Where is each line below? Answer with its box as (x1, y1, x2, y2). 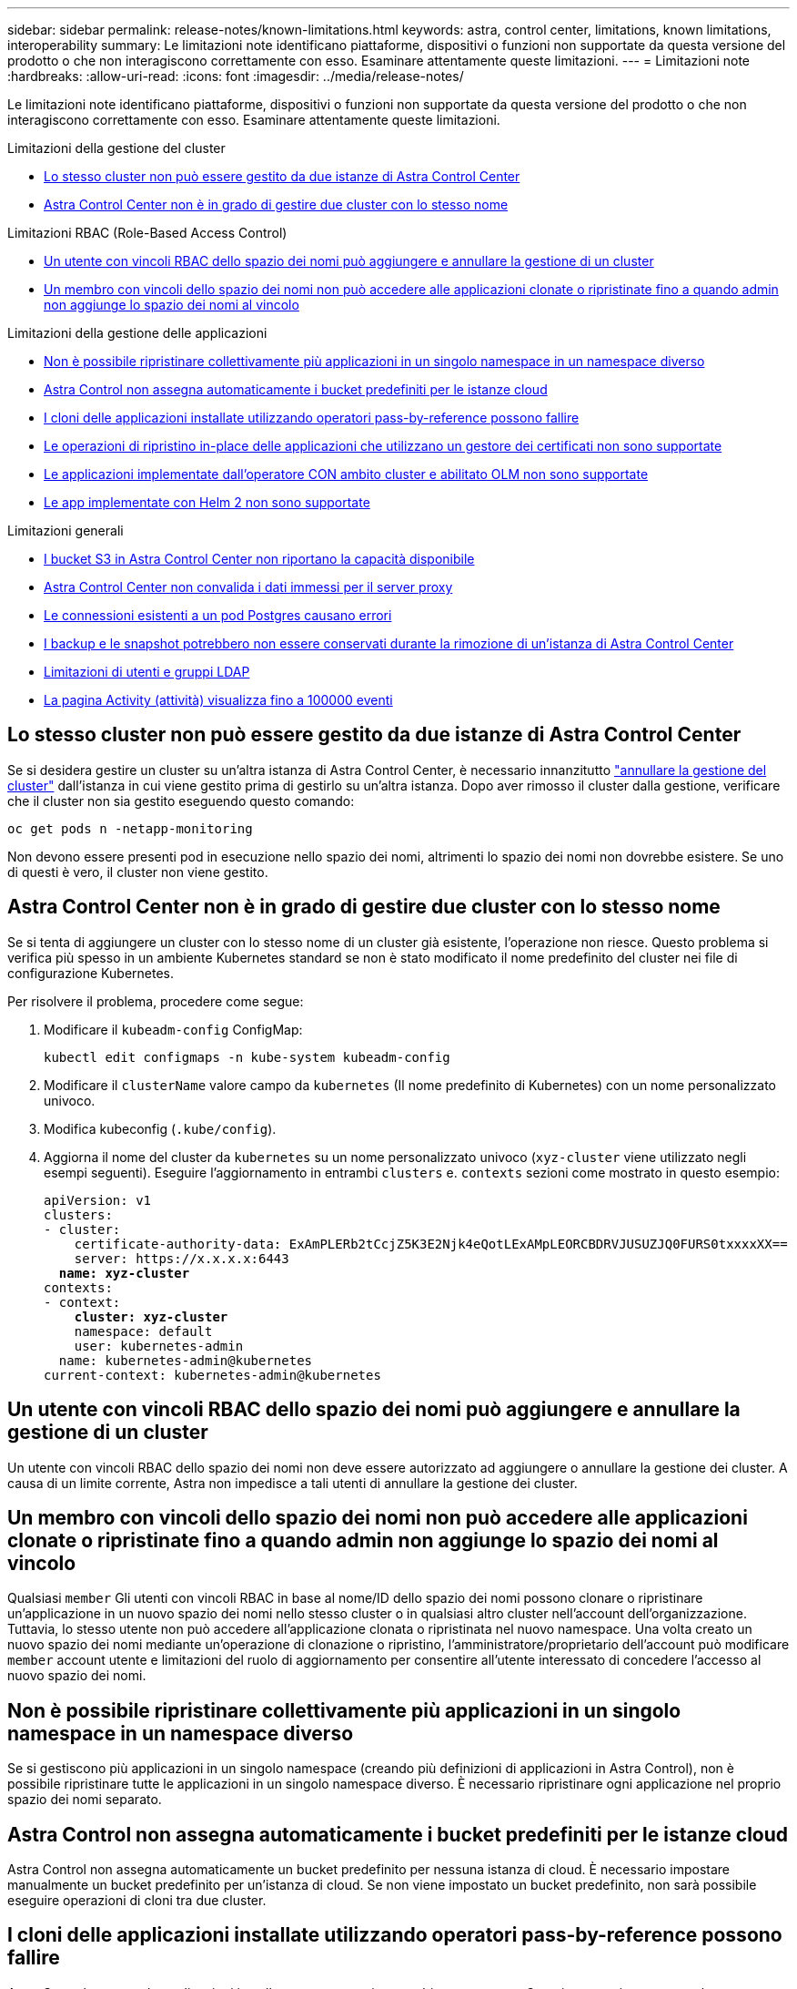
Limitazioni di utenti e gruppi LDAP (44, 664, 250, 679)
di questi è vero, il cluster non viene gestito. (7, 863, 268, 880)
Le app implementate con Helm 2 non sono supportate (44, 495, 370, 510)
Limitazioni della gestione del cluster (7, 140, 226, 156)
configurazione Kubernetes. (7, 964, 175, 981)
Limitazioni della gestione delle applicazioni (7, 325, 267, 341)
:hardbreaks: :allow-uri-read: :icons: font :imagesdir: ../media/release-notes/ (7, 68, 464, 84)
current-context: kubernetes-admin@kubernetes (44, 1367, 381, 1382)
